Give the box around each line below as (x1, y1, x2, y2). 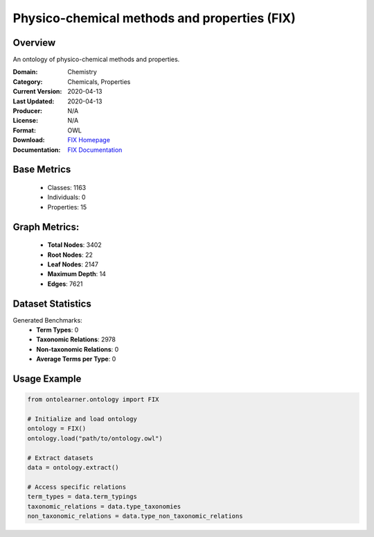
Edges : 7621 (47, 280, 83, 288)
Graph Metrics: (12, 221, 80, 232)
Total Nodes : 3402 (47, 241, 102, 249)
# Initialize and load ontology (27, 415, 138, 423)
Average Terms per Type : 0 (36, 355, 116, 364)
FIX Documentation (67, 146, 123, 154)
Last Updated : (12, 97, 55, 105)
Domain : (12, 68, 38, 76)
